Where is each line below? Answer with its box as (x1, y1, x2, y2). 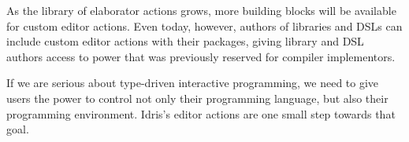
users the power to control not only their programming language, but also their (6, 89, 389, 106)
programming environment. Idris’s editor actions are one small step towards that (6, 105, 396, 122)
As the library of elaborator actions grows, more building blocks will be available (6, 2, 396, 18)
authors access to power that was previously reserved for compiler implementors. (6, 48, 396, 64)
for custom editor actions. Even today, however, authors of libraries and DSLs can (6, 17, 403, 34)
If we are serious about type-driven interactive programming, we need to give (6, 75, 379, 91)
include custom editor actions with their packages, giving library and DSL (6, 33, 364, 49)
